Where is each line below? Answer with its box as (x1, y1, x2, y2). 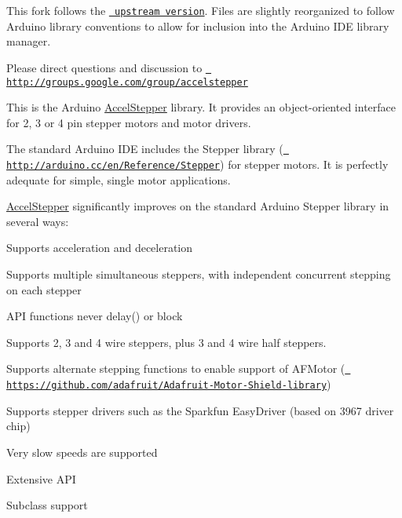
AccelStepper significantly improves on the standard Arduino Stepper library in (6, 198, 389, 214)
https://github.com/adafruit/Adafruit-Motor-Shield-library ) (6, 376, 331, 392)
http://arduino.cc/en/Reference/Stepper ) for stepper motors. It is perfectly (6, 156, 389, 172)
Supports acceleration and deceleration (6, 239, 193, 256)
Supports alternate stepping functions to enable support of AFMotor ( (6, 360, 345, 377)
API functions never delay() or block (6, 308, 183, 324)
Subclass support (6, 497, 88, 513)
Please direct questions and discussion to (6, 59, 203, 75)
